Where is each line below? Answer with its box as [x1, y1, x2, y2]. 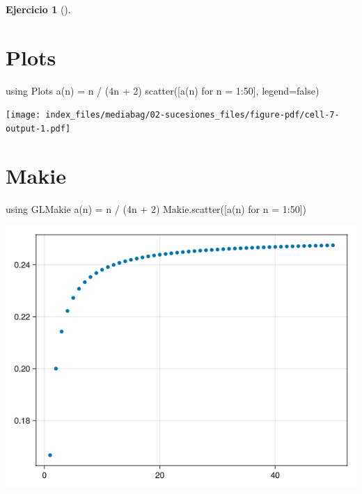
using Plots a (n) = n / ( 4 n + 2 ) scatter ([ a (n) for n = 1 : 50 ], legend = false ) [6, 83, 320, 97]
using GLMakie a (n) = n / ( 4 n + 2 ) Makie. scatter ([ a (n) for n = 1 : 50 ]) [6, 201, 306, 216]
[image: [6, 110, 41, 120]
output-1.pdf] [6, 123, 71, 134]
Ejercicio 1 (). [6, 2, 71, 16]
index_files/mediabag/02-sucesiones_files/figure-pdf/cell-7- [45, 110, 340, 120]
